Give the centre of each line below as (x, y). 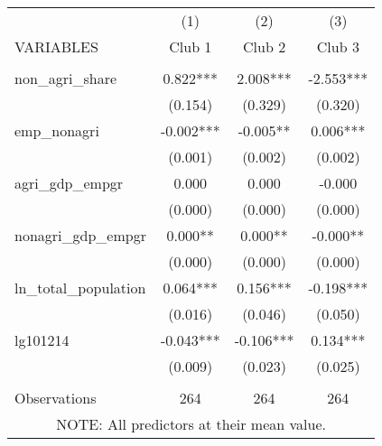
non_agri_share (66, 78)
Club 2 (265, 46)
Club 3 (338, 46)
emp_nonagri (57, 130)
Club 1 (191, 46)
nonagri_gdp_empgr (80, 235)
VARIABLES (56, 46)
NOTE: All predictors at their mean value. (191, 424)
